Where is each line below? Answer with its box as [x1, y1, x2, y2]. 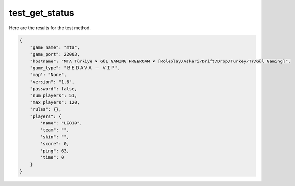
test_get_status [9, 7, 74, 18]
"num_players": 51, [30, 93, 78, 98]
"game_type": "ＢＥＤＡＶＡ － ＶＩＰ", [30, 65, 121, 71]
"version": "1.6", [30, 79, 75, 85]
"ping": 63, [40, 148, 69, 154]
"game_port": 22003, [30, 52, 80, 57]
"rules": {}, [30, 106, 62, 112]
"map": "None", [30, 72, 67, 78]
